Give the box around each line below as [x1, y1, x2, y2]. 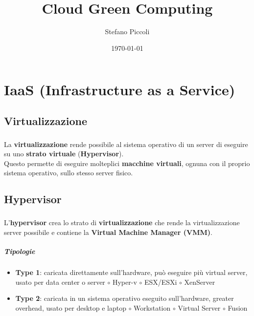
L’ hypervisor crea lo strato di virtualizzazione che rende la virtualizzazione [4, 217, 240, 228]
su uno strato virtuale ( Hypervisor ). [4, 148, 124, 159]
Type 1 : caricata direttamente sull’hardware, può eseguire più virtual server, [15, 267, 248, 277]
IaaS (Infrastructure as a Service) [4, 80, 235, 100]
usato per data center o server [15, 276, 105, 287]
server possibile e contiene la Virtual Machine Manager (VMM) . [4, 227, 212, 237]
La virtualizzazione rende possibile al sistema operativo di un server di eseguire [4, 139, 248, 149]
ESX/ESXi [144, 276, 177, 287]
